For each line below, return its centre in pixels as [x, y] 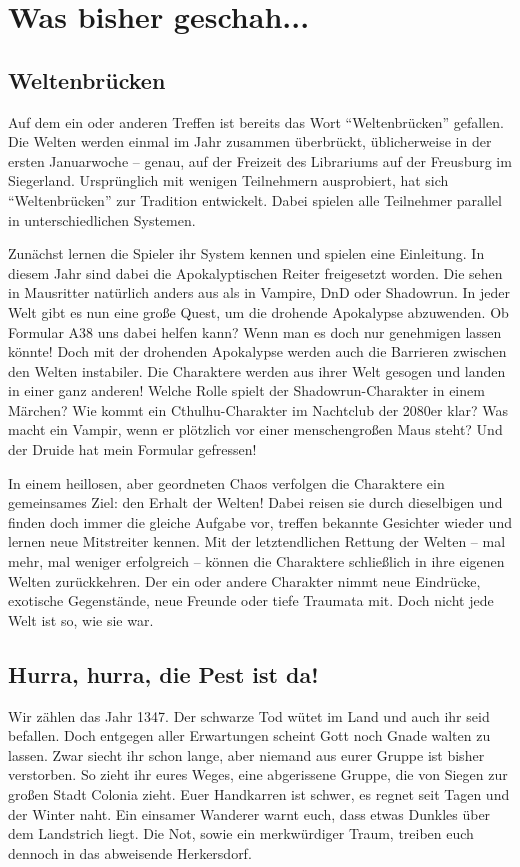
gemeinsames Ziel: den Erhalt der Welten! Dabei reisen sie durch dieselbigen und [255, 502]
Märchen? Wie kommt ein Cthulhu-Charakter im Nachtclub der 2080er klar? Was [258, 409]
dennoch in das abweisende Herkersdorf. [130, 852]
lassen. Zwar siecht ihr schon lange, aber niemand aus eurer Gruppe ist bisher [246, 754]
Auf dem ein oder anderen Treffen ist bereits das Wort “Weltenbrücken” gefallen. [256, 121]
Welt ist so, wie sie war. [81, 619]
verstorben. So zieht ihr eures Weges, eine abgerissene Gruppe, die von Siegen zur [258, 774]
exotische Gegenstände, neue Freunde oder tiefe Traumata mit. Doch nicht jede [251, 600]
